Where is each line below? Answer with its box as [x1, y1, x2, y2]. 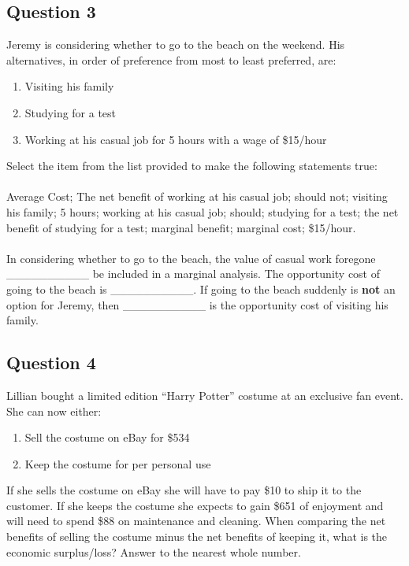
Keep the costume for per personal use [24, 455, 211, 472]
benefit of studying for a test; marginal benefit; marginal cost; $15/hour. [6, 219, 356, 235]
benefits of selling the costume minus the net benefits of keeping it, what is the [6, 528, 388, 545]
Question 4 [6, 350, 96, 375]
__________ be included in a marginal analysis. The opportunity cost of [6, 265, 381, 282]
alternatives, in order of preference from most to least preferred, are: [6, 51, 336, 68]
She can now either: [6, 402, 102, 419]
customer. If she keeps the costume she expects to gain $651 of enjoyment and [6, 497, 384, 513]
